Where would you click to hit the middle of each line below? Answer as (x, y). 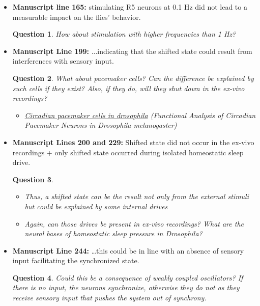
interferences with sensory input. (63, 61)
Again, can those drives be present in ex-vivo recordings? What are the (134, 223)
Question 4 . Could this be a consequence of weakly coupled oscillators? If (128, 277)
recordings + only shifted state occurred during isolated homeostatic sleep (128, 152)
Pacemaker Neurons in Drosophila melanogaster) (101, 125)
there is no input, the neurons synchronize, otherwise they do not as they (126, 287)
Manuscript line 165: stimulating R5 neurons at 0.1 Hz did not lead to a (130, 7)
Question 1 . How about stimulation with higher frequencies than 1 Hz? (124, 34)
